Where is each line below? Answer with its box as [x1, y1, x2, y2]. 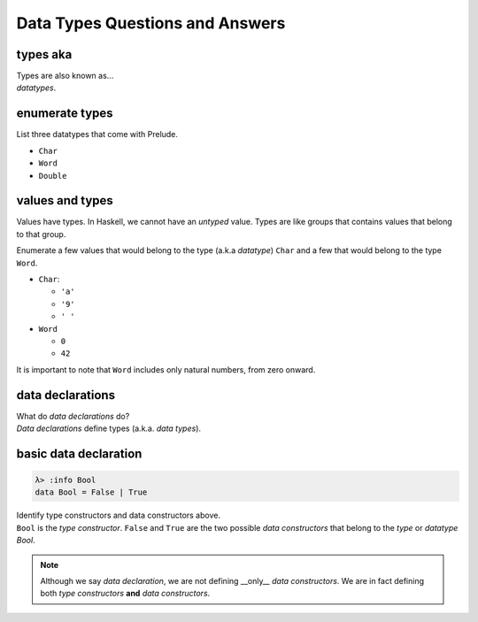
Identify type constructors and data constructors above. [16, 510, 221, 521]
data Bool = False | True [35, 488, 148, 497]
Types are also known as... [16, 71, 114, 81]
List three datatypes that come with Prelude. [16, 129, 179, 140]
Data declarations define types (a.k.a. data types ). [16, 423, 202, 434]
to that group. [16, 228, 66, 239]
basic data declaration [16, 446, 143, 461]
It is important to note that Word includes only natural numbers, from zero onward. [16, 364, 316, 375]
